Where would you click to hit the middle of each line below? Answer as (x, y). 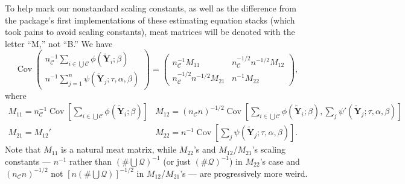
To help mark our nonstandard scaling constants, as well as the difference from (151, 8)
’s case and (280, 161)
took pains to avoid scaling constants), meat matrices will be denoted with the (150, 32)
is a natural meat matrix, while (119, 149)
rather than (91, 161)
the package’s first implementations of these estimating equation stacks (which (150, 20)
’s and (205, 149)
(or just (177, 161)
